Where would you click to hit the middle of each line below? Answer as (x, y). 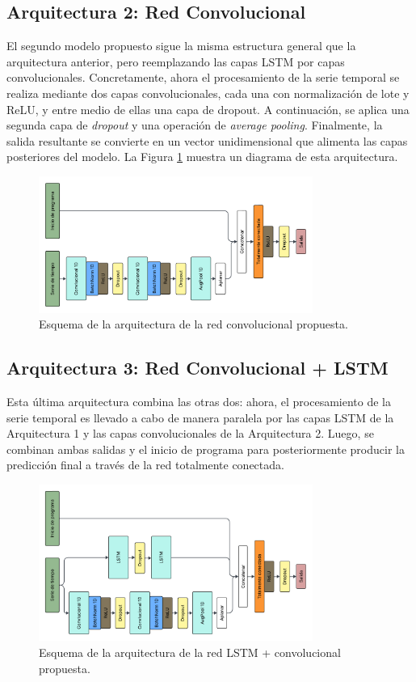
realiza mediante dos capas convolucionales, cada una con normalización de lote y (208, 93)
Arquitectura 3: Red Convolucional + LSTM (197, 368)
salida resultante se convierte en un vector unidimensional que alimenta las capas (207, 140)
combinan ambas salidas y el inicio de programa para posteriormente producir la (206, 449)
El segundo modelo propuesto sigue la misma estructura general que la (181, 46)
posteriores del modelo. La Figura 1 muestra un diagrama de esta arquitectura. (202, 157)
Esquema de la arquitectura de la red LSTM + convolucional (190, 652)
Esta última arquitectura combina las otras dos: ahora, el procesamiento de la (199, 401)
